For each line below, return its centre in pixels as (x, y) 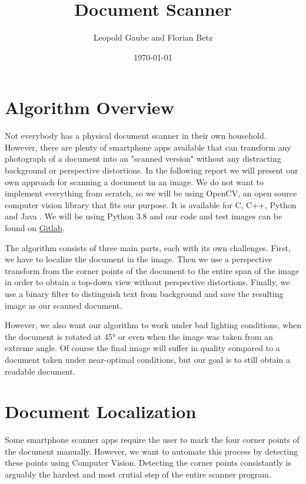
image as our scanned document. (64, 305)
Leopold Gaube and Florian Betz (153, 37)
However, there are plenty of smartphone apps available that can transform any (148, 147)
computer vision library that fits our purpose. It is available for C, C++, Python (151, 204)
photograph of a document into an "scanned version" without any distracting (143, 158)
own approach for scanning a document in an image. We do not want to (134, 181)
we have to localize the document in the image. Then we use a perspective (139, 259)
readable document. (40, 371)
